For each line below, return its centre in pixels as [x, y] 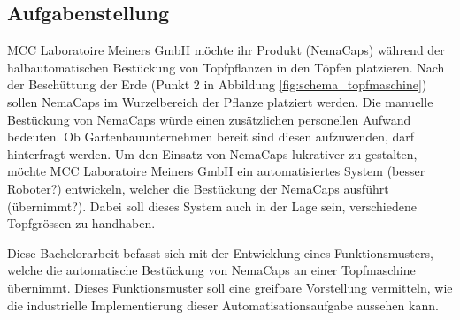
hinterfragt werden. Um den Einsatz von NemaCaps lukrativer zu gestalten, [212, 153]
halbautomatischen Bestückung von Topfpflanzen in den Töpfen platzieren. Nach [226, 67]
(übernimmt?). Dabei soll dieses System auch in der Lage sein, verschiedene [212, 206]
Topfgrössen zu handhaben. [81, 223]
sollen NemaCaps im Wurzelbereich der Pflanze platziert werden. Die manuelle [220, 101]
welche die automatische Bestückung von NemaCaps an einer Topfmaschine [211, 270]
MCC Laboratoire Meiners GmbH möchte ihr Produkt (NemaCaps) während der [226, 50]
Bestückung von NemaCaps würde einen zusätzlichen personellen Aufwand [209, 119]
